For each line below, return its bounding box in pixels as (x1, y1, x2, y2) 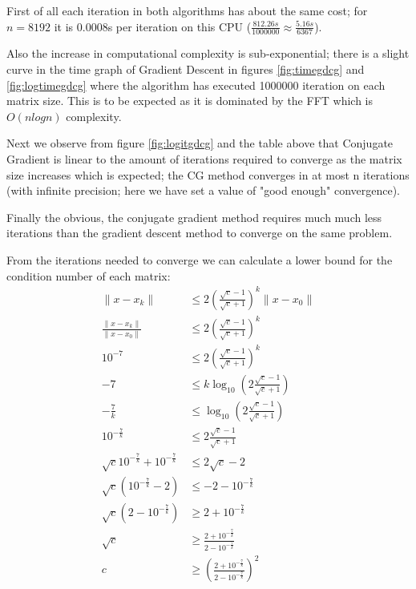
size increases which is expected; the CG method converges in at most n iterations (6, 166, 410, 183)
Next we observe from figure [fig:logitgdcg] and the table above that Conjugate (6, 135, 394, 151)
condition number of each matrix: (6, 267, 171, 284)
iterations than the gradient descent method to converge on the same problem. (6, 224, 393, 241)
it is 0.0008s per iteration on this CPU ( (54, 18, 252, 34)
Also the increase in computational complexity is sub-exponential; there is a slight (6, 45, 410, 62)
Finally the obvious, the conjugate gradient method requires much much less (6, 208, 382, 225)
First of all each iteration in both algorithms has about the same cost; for (6, 2, 368, 18)
